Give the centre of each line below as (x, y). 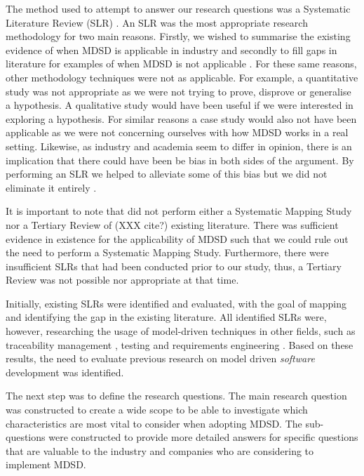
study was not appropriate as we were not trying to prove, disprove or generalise (178, 91)
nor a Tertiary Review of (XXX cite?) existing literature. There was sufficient (172, 224)
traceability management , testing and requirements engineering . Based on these (180, 344)
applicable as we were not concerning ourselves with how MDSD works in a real (177, 132)
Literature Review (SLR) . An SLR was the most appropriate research (157, 22)
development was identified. (65, 372)
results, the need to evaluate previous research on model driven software (160, 358)
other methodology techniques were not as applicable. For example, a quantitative (182, 77)
